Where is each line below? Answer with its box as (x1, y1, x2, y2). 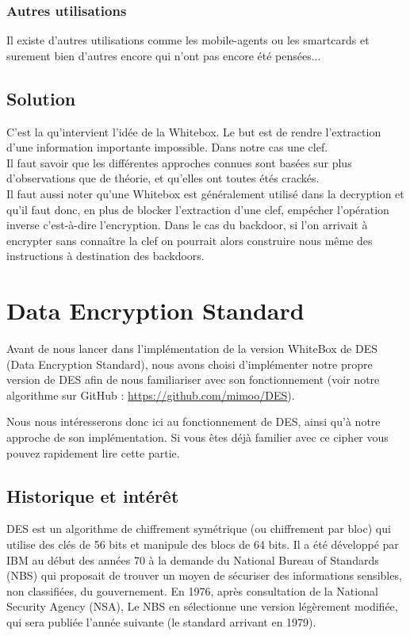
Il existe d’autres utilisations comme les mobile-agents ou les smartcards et (6, 32, 370, 48)
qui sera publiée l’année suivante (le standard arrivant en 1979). (6, 614, 316, 630)
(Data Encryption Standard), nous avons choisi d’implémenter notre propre (6, 355, 373, 372)
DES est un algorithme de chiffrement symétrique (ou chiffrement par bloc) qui (6, 520, 391, 537)
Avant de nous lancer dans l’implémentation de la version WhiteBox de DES (6, 340, 377, 357)
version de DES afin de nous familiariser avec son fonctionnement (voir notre (6, 371, 380, 388)
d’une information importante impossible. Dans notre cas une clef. (6, 139, 328, 155)
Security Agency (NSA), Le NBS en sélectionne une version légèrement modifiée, (6, 598, 398, 615)
